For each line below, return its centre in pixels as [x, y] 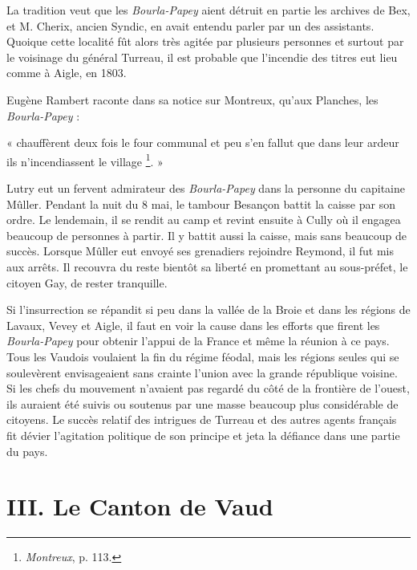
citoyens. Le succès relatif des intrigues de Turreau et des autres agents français [202, 419]
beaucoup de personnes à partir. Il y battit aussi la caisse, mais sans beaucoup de [206, 235]
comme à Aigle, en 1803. [67, 73]
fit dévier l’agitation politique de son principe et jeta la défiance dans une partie [203, 435]
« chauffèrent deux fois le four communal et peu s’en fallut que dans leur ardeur [203, 142]
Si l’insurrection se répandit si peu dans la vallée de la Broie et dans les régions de [208, 309]
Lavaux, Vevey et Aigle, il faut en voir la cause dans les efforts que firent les [193, 325]
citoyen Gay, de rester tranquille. [87, 282]
